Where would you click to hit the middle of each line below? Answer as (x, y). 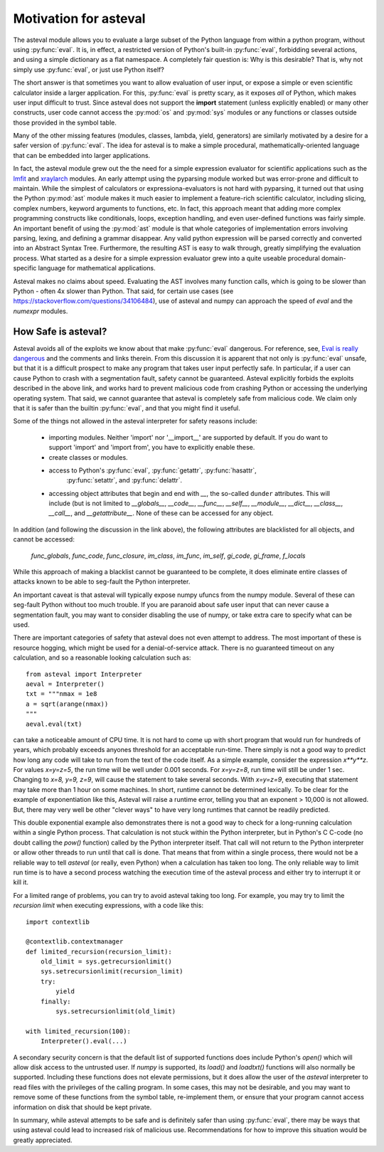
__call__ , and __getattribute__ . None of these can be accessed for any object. (161, 513)
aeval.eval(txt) (54, 724)
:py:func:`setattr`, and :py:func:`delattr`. (124, 480)
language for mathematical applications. (97, 268)
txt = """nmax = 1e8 (62, 694)
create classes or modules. (88, 457)
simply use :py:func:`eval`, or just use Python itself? (89, 69)
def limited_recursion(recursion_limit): (99, 951)
